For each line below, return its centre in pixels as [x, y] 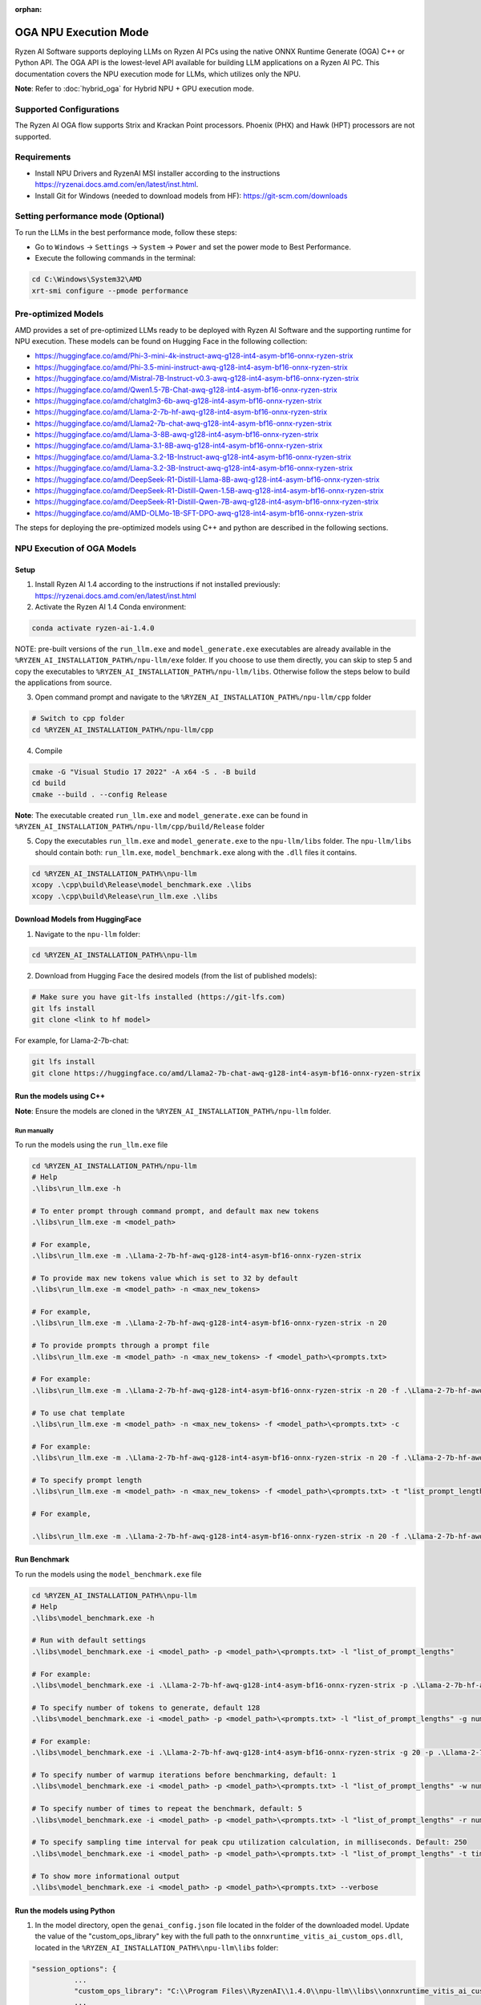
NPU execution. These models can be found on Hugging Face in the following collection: [161, 341]
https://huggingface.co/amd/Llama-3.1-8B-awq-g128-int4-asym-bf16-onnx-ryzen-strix [179, 446]
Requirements [43, 157]
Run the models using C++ [60, 1096]
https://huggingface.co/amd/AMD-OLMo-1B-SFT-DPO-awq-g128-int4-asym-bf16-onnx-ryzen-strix [199, 512]
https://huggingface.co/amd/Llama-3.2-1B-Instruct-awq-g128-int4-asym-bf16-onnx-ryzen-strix [193, 456]
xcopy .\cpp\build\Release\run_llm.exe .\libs [125, 896]
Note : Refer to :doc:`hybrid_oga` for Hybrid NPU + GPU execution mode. [134, 89]
